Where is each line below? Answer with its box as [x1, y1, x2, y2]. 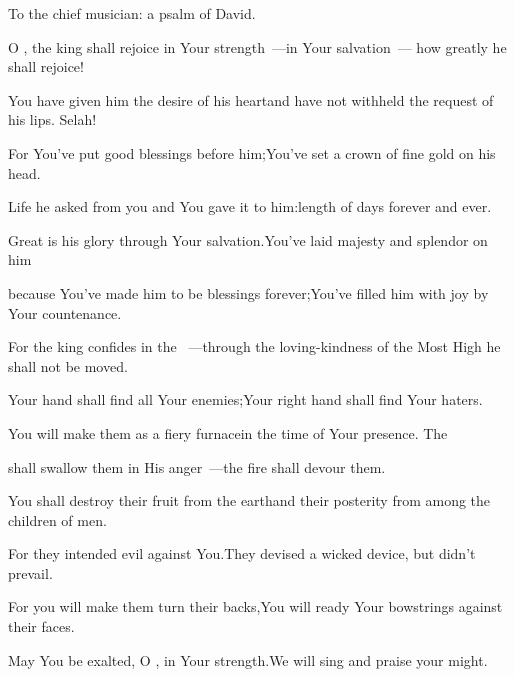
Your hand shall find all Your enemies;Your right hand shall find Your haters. [8, 389, 483, 410]
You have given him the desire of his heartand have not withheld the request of [8, 89, 494, 110]
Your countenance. [8, 302, 122, 323]
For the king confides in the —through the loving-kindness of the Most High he [8, 336, 501, 357]
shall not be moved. [8, 355, 128, 376]
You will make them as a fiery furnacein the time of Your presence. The [8, 422, 448, 443]
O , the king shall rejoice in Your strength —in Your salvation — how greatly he [8, 36, 507, 57]
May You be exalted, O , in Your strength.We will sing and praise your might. [8, 649, 488, 670]
